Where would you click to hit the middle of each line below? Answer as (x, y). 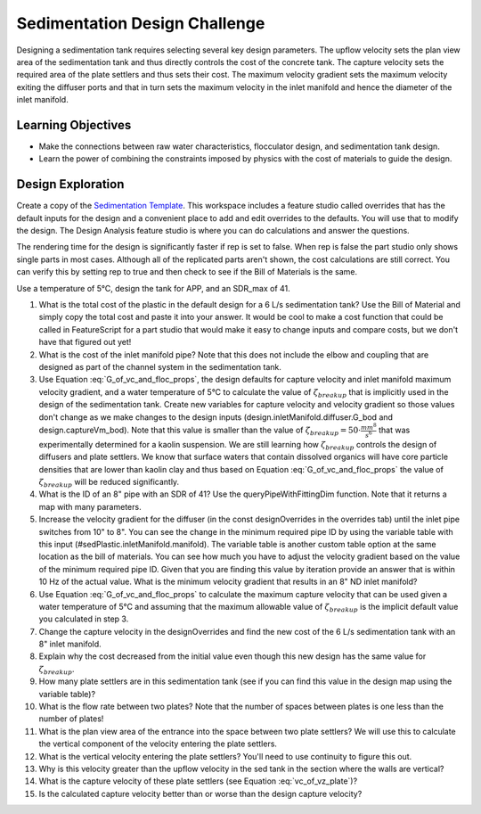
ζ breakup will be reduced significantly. (109, 483)
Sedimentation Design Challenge (141, 23)
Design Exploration (70, 184)
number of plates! (71, 719)
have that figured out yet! (85, 342)
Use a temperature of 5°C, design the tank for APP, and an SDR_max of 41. (154, 288)
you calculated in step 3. (84, 619)
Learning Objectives (74, 125)
